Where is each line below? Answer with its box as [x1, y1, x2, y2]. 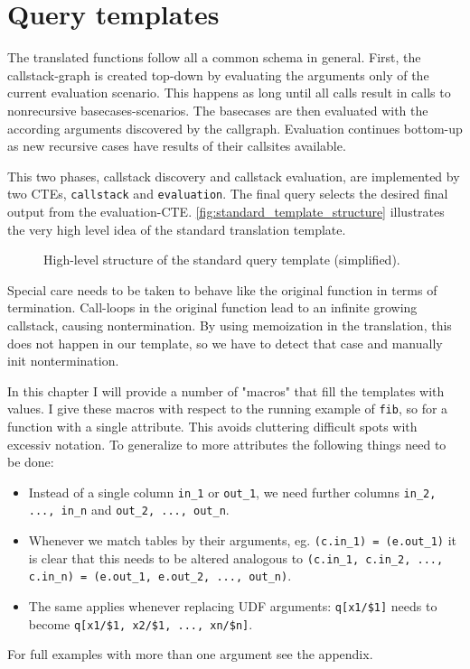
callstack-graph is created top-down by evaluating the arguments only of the [7, 65, 429, 84]
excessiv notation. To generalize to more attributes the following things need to [7, 434, 446, 453]
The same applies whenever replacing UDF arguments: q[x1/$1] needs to [28, 597, 437, 615]
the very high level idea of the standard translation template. [7, 219, 346, 238]
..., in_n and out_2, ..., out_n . [28, 500, 230, 519]
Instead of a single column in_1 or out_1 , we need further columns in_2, [28, 482, 437, 501]
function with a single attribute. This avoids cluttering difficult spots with [7, 416, 418, 435]
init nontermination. [7, 351, 119, 370]
